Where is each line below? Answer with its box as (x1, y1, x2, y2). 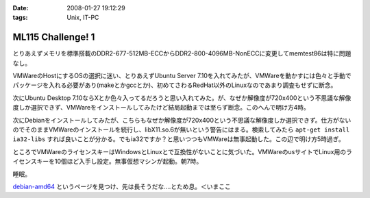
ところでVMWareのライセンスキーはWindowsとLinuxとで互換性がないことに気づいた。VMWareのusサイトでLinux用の (12, 147, 346, 156)
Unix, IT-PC (66, 14, 99, 22)
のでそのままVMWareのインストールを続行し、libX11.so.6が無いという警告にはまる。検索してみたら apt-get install (12, 125, 350, 134)
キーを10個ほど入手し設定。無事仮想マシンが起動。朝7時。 (36, 158, 203, 166)
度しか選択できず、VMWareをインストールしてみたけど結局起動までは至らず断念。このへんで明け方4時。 (12, 103, 310, 112)
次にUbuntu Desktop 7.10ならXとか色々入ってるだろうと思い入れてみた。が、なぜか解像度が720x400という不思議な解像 (12, 93, 351, 102)
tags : (12, 14, 28, 22)
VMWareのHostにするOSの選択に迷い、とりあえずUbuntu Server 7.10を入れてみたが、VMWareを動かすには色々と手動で (12, 72, 352, 80)
